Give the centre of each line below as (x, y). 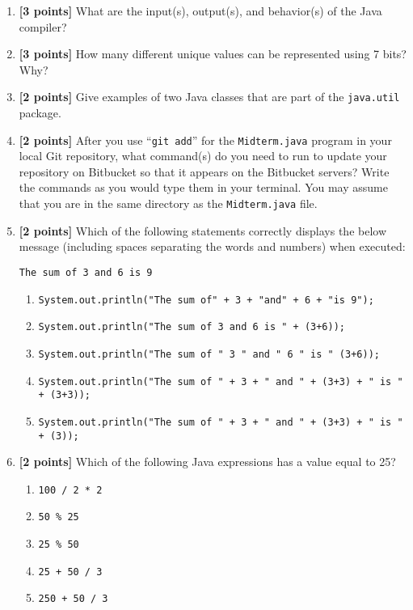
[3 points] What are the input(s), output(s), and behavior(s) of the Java (200, 11)
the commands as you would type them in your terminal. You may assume (203, 187)
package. (40, 113)
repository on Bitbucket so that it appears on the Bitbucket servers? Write (204, 171)
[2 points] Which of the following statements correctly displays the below (203, 230)
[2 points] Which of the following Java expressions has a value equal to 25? (207, 462)
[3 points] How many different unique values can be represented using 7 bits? (213, 54)
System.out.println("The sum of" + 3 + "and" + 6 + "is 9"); (206, 300)
